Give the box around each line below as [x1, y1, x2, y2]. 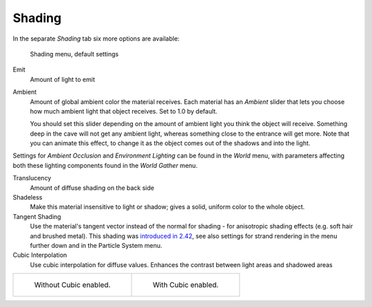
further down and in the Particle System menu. [30, 241, 163, 249]
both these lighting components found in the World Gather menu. [12, 161, 198, 169]
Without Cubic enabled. [34, 280, 111, 290]
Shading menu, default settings [30, 50, 119, 58]
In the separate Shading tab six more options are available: [12, 34, 180, 43]
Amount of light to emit [30, 75, 96, 83]
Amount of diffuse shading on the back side [30, 183, 154, 192]
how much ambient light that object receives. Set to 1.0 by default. [30, 107, 218, 115]
